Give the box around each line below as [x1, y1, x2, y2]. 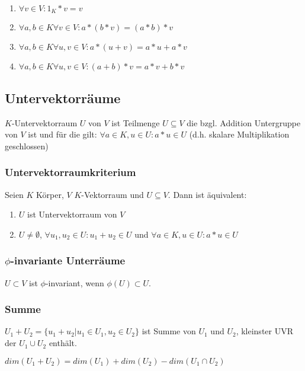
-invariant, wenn [45, 276, 104, 289]
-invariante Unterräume [10, 253, 126, 268]
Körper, [36, 188, 64, 200]
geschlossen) [5, 139, 49, 152]
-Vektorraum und [81, 188, 144, 200]
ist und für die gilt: [28, 128, 97, 140]
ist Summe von [142, 325, 196, 337]
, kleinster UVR [236, 325, 294, 337]
